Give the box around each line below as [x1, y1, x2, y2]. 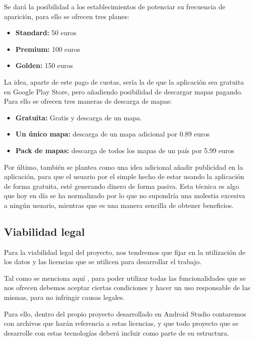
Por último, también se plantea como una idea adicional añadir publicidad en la [4, 161, 243, 172]
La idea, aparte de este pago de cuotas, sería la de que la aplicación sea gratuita [4, 76, 244, 87]
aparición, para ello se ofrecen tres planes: [4, 11, 129, 21]
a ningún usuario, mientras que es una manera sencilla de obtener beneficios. [4, 200, 234, 210]
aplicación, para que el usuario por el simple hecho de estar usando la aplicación [4, 171, 244, 182]
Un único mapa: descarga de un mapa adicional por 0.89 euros [15, 129, 210, 139]
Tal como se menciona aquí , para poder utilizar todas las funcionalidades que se [4, 273, 246, 283]
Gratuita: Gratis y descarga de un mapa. [15, 112, 142, 122]
